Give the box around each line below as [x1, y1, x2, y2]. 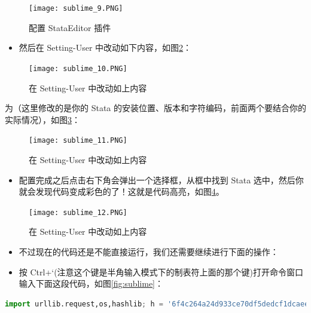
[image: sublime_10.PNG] [29, 64, 127, 73]
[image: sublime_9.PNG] [29, 4, 123, 13]
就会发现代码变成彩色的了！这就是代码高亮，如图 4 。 [19, 185, 224, 198]
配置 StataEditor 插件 [29, 21, 111, 33]
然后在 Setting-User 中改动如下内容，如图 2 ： [19, 41, 192, 54]
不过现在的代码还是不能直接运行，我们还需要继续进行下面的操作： [19, 245, 279, 257]
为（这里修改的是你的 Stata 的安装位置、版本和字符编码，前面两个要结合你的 [5, 102, 306, 114]
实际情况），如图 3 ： [5, 113, 80, 125]
